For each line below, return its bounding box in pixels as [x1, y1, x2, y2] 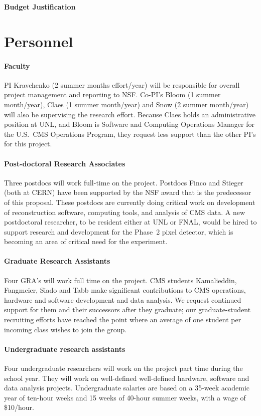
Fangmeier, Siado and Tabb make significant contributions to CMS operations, [4, 285, 246, 295]
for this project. [4, 138, 52, 149]
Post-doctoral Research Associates [4, 158, 125, 168]
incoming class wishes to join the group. [4, 324, 127, 334]
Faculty [4, 60, 30, 71]
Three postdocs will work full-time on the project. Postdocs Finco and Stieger [4, 177, 243, 187]
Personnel [4, 31, 73, 51]
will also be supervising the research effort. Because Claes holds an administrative [4, 109, 256, 119]
